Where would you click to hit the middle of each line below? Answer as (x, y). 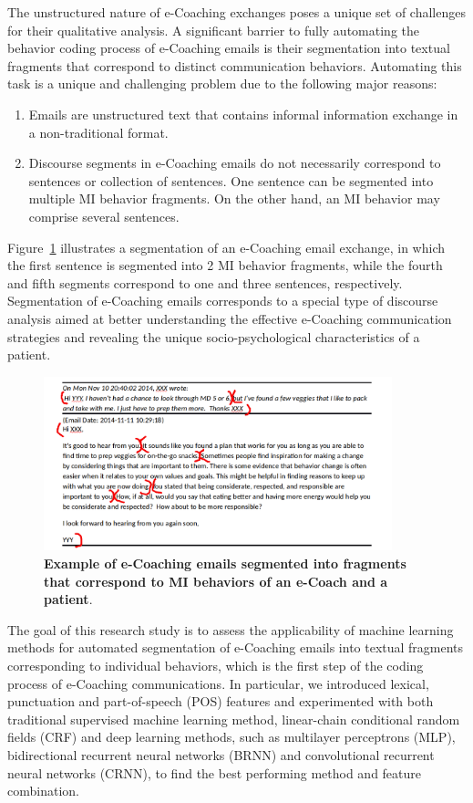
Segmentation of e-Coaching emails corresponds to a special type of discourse (223, 301)
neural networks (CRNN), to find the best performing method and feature (215, 772)
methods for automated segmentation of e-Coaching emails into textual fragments (236, 647)
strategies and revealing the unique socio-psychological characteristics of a (214, 336)
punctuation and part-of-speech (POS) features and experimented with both (221, 701)
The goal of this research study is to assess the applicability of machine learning (231, 629)
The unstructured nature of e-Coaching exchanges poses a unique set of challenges (236, 12)
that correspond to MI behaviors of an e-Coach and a (216, 581)
